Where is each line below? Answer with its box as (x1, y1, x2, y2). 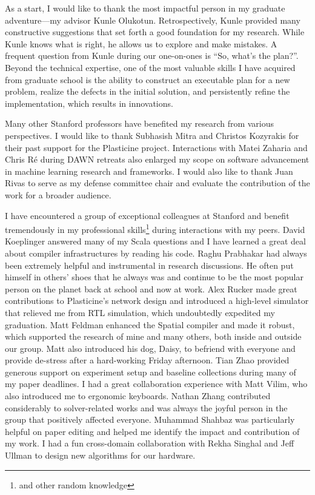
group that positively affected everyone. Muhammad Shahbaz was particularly (5, 413, 295, 426)
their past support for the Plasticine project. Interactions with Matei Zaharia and (5, 141, 308, 153)
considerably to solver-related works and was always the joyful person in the (5, 401, 288, 414)
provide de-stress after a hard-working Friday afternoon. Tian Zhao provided (5, 354, 290, 366)
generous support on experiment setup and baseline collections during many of (5, 365, 296, 378)
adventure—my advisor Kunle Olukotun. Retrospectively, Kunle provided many (5, 13, 300, 26)
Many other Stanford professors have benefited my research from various (5, 117, 274, 130)
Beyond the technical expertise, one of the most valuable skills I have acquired (5, 61, 296, 73)
